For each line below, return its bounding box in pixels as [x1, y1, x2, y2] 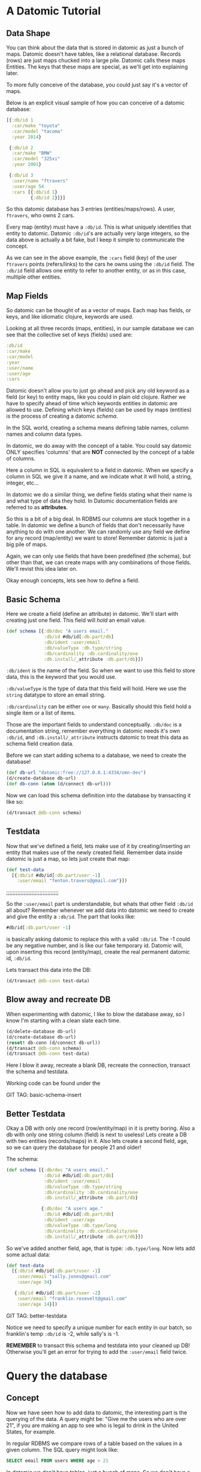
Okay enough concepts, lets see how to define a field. [6, 577, 140, 584]
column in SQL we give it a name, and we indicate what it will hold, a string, [6, 473, 192, 480]
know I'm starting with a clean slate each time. [6, 1016, 121, 1024]
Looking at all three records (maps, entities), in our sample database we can [6, 325, 194, 332]
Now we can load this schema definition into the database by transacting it [6, 792, 191, 799]
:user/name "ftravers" [11, 178, 68, 184]
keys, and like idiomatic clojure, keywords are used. [6, 313, 134, 321]
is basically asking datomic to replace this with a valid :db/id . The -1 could [6, 935, 190, 943]
